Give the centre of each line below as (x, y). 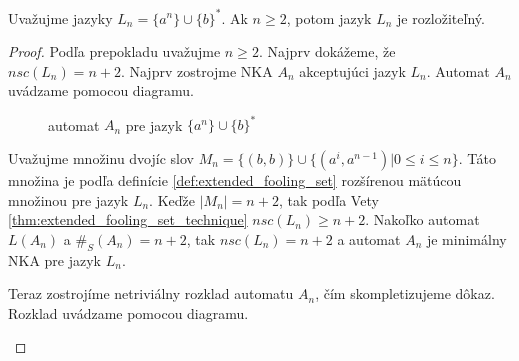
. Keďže (172, 199)
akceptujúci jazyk (352, 70)
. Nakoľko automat (422, 219)
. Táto (477, 157)
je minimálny (466, 238)
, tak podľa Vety (328, 199)
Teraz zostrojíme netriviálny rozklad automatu (151, 293)
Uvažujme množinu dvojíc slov (101, 157)
